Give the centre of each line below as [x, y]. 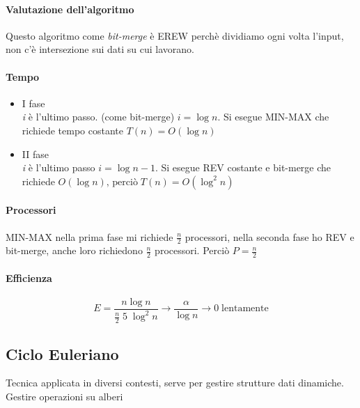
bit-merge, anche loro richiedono [74, 250]
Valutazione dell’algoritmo [70, 9]
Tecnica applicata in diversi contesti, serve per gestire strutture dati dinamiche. [175, 383]
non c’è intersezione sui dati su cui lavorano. [100, 49]
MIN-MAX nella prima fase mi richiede [89, 236]
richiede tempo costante [72, 130]
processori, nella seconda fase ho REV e [269, 236]
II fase [35, 154]
